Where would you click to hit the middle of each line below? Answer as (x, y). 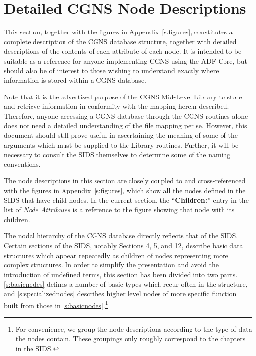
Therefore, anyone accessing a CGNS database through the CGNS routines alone (126, 115)
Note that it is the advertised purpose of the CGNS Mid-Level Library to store (123, 96)
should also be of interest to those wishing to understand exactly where (112, 70)
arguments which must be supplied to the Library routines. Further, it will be (121, 145)
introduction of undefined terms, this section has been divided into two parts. (121, 274)
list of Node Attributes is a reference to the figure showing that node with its (119, 210)
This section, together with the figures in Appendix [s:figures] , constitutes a (118, 32)
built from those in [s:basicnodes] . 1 (56, 304)
